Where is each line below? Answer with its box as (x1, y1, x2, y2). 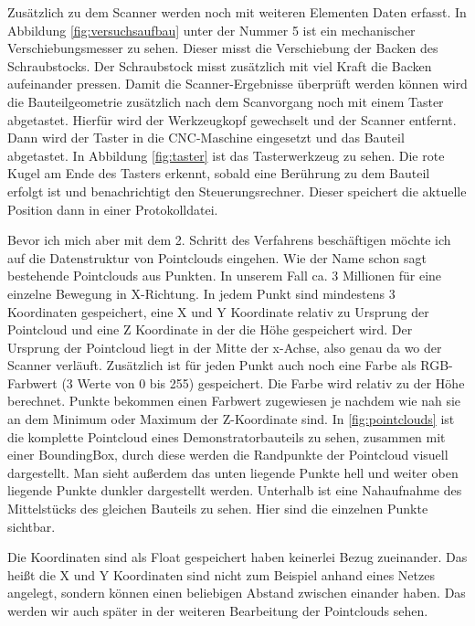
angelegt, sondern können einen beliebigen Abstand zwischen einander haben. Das (7, 583, 466, 602)
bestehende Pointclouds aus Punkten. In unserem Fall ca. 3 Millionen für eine (7, 266, 442, 285)
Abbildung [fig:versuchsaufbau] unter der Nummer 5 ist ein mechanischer (7, 20, 416, 39)
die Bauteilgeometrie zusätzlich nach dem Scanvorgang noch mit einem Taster (7, 91, 444, 111)
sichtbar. (7, 516, 56, 536)
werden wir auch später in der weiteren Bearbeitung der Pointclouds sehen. (7, 601, 428, 620)
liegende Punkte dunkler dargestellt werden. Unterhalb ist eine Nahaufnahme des (7, 481, 462, 500)
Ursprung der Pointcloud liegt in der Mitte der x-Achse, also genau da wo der (7, 337, 442, 356)
